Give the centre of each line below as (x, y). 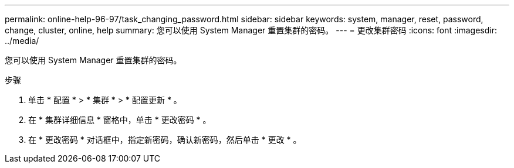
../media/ (22, 41)
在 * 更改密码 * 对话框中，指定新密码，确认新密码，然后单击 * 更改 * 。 (165, 140)
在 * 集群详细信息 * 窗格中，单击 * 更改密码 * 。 (120, 120)
